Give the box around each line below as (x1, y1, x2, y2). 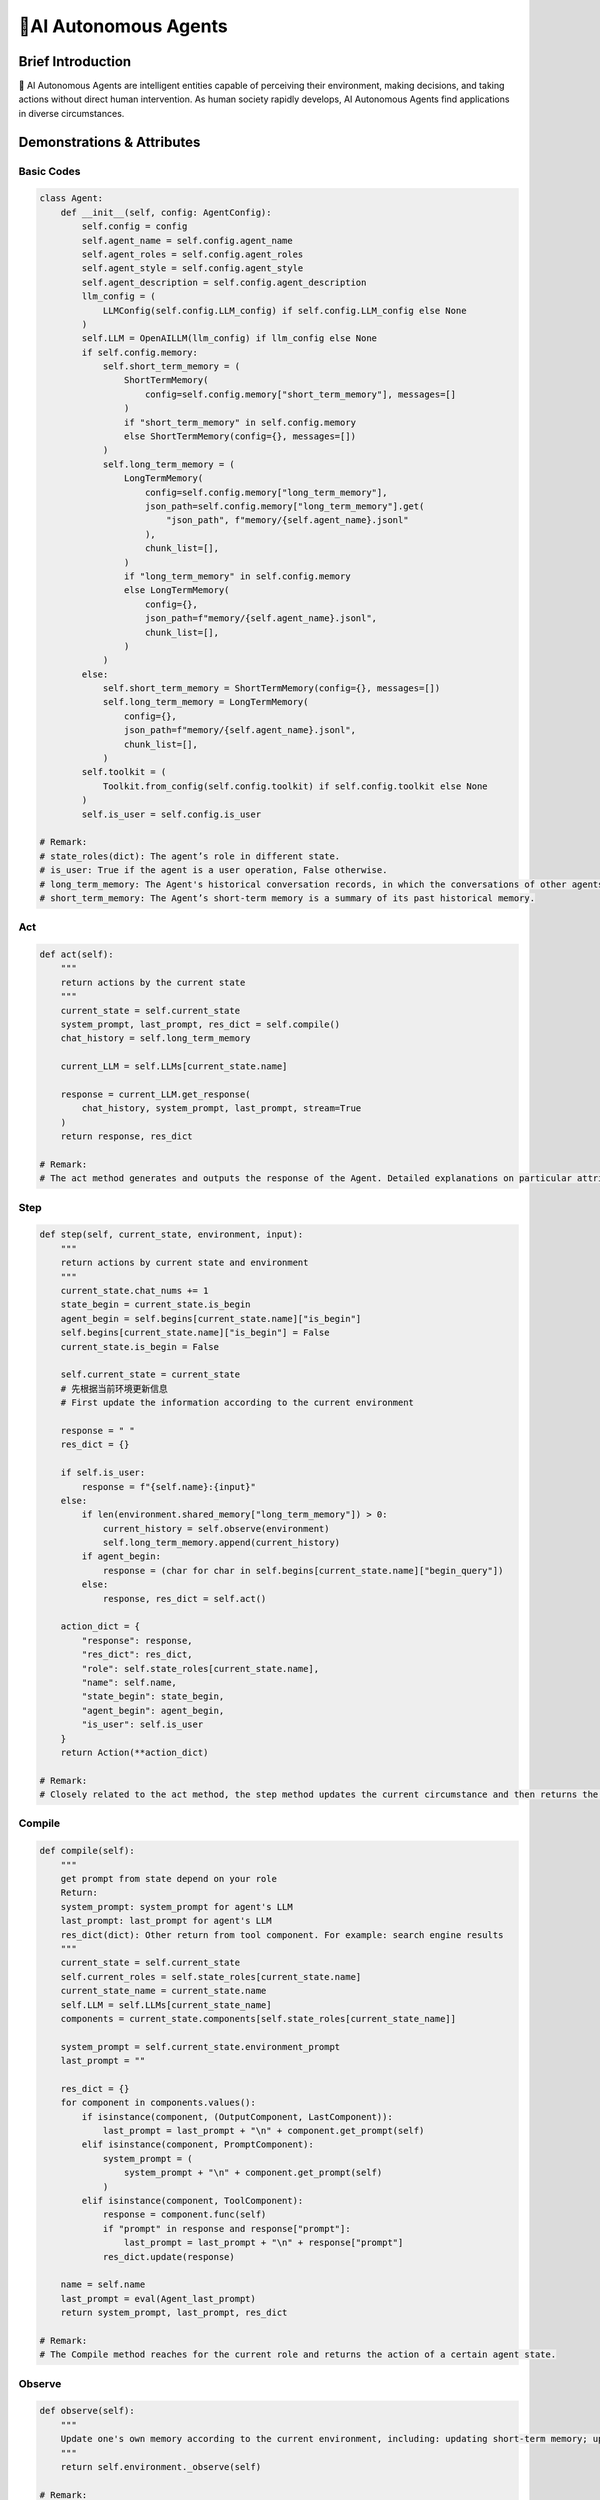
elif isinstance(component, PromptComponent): (81, 2139, 314, 2150)
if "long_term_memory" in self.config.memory (123, 570, 351, 582)
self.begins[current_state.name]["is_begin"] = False (60, 1327, 330, 1339)
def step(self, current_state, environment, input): (39, 1229, 304, 1240)
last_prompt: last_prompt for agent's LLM (60, 1915, 272, 1927)
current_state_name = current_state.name (60, 1985, 267, 1997)
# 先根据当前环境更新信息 (60, 1383, 169, 1394)
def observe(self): (39, 2405, 135, 2417)
